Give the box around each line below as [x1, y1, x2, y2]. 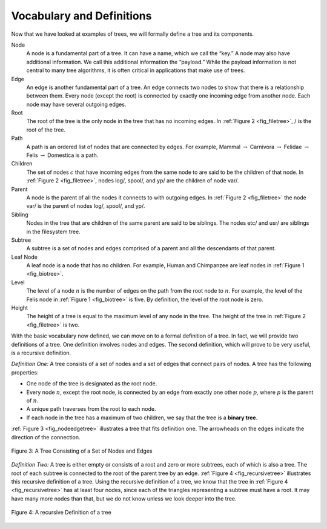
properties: [11, 368, 39, 376]
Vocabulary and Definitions [11, 9, 152, 22]
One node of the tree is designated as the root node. [26, 380, 157, 387]
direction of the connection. [11, 433, 81, 441]
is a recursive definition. [11, 349, 71, 356]
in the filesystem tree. [26, 228, 81, 235]
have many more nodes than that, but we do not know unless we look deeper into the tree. [11, 494, 237, 502]
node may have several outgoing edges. [26, 101, 127, 108]
